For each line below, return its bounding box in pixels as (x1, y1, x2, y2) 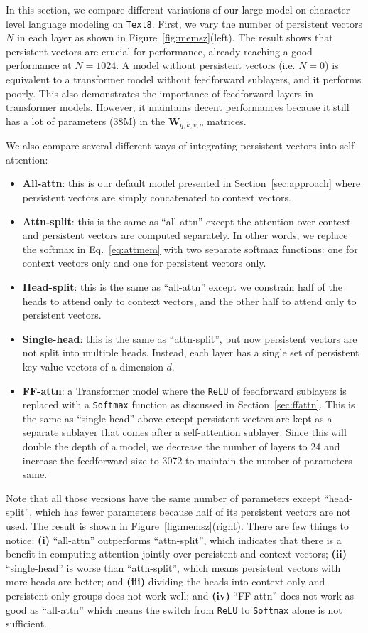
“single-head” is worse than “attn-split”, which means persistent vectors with (6, 560, 341, 575)
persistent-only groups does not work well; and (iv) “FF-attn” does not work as (6, 588, 355, 603)
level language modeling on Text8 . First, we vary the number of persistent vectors (6, 16, 362, 31)
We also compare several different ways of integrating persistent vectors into (6, 138, 337, 153)
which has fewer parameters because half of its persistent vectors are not (35, 504, 351, 519)
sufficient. (6, 616, 48, 631)
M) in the (123, 113, 166, 128)
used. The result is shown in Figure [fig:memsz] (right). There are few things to (6, 518, 350, 533)
